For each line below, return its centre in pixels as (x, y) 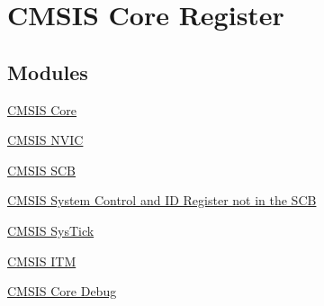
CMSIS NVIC (45, 140)
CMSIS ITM (42, 261)
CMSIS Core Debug (62, 291)
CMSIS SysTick (51, 230)
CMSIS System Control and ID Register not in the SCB (162, 200)
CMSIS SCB (42, 170)
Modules (48, 72)
